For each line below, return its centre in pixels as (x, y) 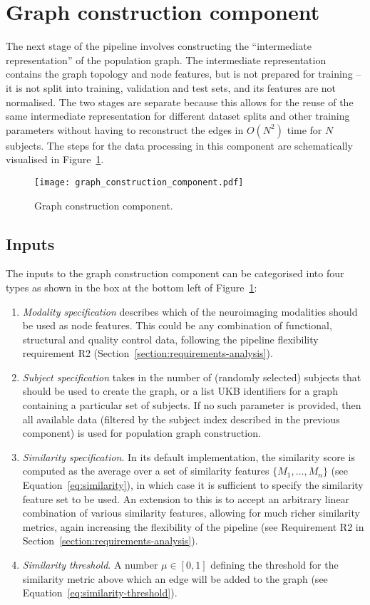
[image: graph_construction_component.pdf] (139, 182)
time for (304, 129)
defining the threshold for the (274, 565)
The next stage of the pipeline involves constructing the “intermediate (159, 46)
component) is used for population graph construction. (142, 433)
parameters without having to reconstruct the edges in (125, 129)
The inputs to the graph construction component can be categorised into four (175, 273)
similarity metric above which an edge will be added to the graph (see (175, 578)
